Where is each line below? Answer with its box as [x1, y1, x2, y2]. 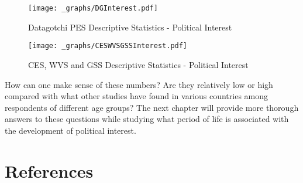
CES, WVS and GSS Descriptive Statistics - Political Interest [28, 58, 249, 70]
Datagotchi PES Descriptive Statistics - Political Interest [28, 21, 232, 33]
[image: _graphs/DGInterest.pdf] [28, 4, 158, 12]
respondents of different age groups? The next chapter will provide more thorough [5, 101, 299, 113]
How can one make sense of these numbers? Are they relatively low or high [5, 78, 273, 90]
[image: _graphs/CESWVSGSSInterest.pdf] [28, 42, 188, 50]
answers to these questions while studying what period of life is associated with [5, 113, 289, 125]
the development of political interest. [5, 124, 136, 136]
